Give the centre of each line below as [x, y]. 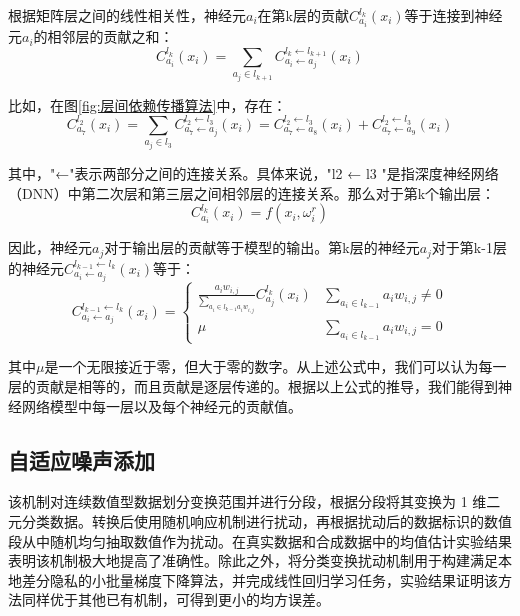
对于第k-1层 [469, 247]
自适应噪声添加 [81, 459]
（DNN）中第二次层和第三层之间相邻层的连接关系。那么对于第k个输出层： [252, 192]
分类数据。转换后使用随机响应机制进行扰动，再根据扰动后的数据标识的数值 [266, 521]
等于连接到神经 [453, 15]
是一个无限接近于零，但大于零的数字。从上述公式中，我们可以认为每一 [275, 366]
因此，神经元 [50, 247]
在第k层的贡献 [303, 15]
